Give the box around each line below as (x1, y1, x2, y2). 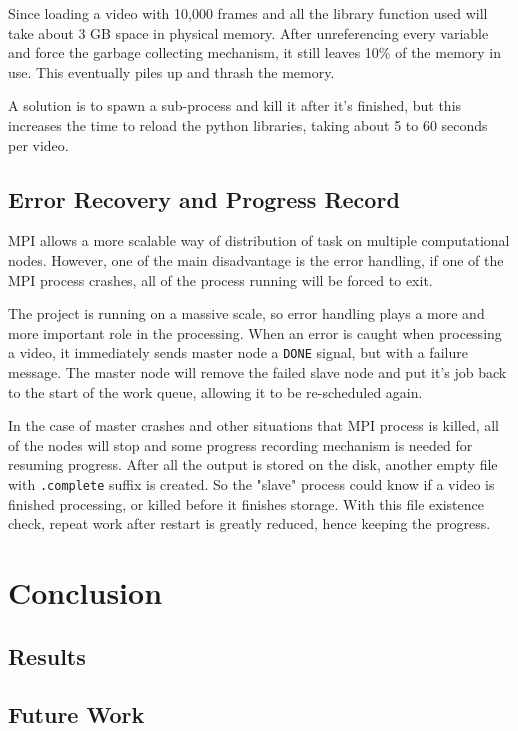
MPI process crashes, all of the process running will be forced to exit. (8, 269, 433, 290)
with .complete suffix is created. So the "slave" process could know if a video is (8, 473, 495, 494)
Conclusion (8, 571, 163, 612)
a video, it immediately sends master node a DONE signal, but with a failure (8, 342, 468, 363)
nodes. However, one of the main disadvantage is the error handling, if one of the (8, 249, 504, 270)
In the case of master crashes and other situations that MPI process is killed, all (8, 415, 500, 436)
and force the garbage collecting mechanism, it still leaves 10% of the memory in (8, 42, 502, 63)
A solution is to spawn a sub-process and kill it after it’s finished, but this (8, 95, 462, 116)
